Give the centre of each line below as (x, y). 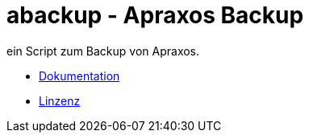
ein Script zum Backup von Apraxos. (103, 51)
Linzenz (60, 100)
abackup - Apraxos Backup (155, 15)
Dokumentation (79, 76)
